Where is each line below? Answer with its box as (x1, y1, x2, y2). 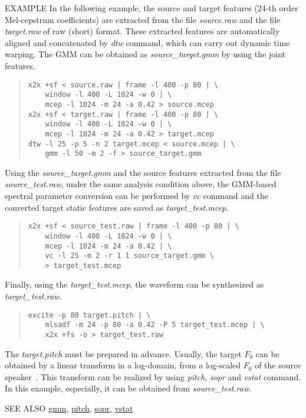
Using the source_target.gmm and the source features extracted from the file (5, 166, 281, 178)
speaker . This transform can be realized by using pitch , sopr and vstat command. (5, 370, 301, 383)
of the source (255, 359, 301, 371)
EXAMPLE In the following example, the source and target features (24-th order (5, 2, 298, 14)
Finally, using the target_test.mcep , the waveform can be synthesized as (5, 278, 264, 290)
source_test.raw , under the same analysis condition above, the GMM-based (5, 178, 277, 190)
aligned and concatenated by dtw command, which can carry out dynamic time (5, 36, 290, 48)
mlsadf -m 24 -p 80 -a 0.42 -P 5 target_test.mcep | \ (45, 321, 265, 329)
